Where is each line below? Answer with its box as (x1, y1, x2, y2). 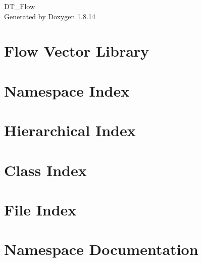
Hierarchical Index (4, 120, 136, 141)
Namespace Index (4, 80, 130, 101)
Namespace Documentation (4, 239, 198, 259)
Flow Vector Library (4, 40, 149, 61)
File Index (4, 199, 77, 220)
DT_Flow (4, 1, 35, 11)
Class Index (4, 159, 87, 180)
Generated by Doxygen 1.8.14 (4, 11, 95, 21)
